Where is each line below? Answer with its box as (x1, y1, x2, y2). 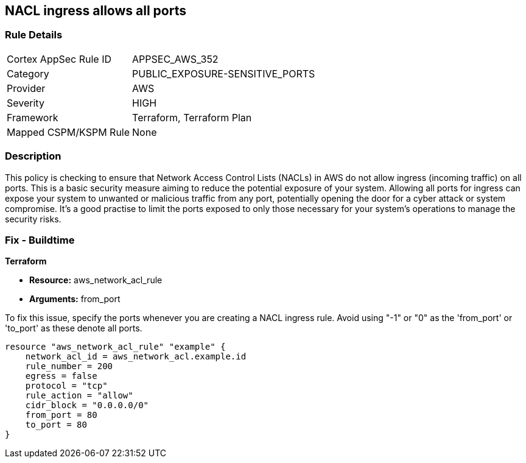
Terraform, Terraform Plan (132, 111, 252, 124)
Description (5, 150, 61, 163)
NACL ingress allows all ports (5, 3, 186, 18)
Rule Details (5, 29, 63, 41)
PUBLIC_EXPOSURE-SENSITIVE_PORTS (132, 67, 315, 80)
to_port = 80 (25, 420, 87, 430)
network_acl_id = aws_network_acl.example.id (25, 352, 247, 362)
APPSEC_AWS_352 (132, 52, 219, 65)
